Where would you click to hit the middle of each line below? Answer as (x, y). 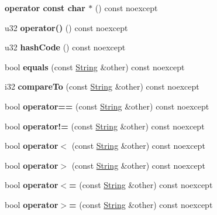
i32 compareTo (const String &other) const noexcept (102, 86)
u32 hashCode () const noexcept (65, 47)
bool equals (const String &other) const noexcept (95, 66)
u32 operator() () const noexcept (66, 27)
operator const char (45, 8)
